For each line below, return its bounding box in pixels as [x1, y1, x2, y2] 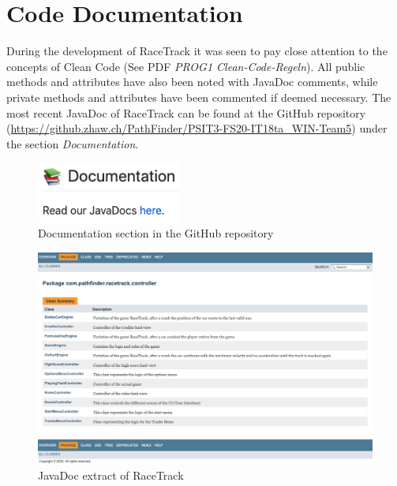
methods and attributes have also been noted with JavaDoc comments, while [6, 73, 378, 90]
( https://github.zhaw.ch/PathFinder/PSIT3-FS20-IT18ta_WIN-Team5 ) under [6, 120, 388, 136]
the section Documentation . [6, 135, 139, 151]
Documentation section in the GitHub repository [38, 225, 274, 241]
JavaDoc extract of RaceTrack [38, 467, 184, 484]
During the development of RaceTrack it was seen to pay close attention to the [6, 43, 388, 59]
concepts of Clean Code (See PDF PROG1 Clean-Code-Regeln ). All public [6, 58, 365, 74]
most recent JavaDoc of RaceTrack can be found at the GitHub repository [6, 104, 366, 121]
